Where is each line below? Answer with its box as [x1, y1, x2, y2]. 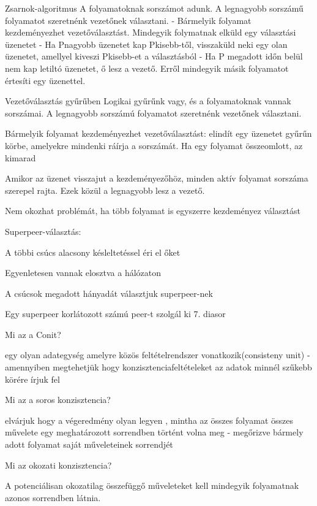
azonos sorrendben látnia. [5, 491, 101, 504]
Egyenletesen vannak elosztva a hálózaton [5, 266, 162, 279]
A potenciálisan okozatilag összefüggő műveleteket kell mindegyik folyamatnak [5, 479, 299, 492]
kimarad [5, 151, 36, 164]
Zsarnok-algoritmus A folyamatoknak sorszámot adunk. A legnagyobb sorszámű [5, 2, 304, 14]
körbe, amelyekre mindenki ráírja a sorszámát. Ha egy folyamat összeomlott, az [5, 139, 303, 151]
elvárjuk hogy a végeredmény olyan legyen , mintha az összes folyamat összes [5, 413, 294, 426]
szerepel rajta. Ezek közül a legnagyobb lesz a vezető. [5, 183, 205, 196]
